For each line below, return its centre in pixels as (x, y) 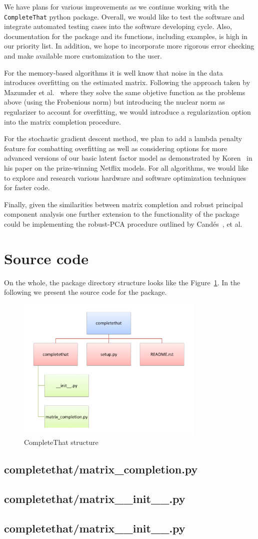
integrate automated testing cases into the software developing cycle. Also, (118, 26)
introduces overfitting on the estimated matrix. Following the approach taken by (127, 82)
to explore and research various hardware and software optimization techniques (125, 177)
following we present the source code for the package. (85, 292)
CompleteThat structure (61, 442)
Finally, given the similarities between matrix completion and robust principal (123, 204)
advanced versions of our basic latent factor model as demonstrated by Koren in (128, 158)
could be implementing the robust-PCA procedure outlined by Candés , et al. (123, 223)
